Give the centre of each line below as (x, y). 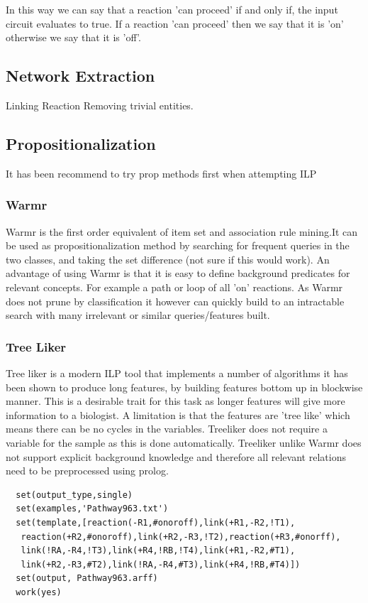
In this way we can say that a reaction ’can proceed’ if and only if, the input (172, 9)
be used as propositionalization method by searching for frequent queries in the (178, 245)
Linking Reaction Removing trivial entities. (100, 105)
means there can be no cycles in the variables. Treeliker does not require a (167, 429)
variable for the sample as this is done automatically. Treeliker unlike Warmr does (184, 442)
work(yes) (39, 592)
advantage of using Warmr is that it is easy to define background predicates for (178, 273)
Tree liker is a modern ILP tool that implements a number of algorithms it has (177, 373)
